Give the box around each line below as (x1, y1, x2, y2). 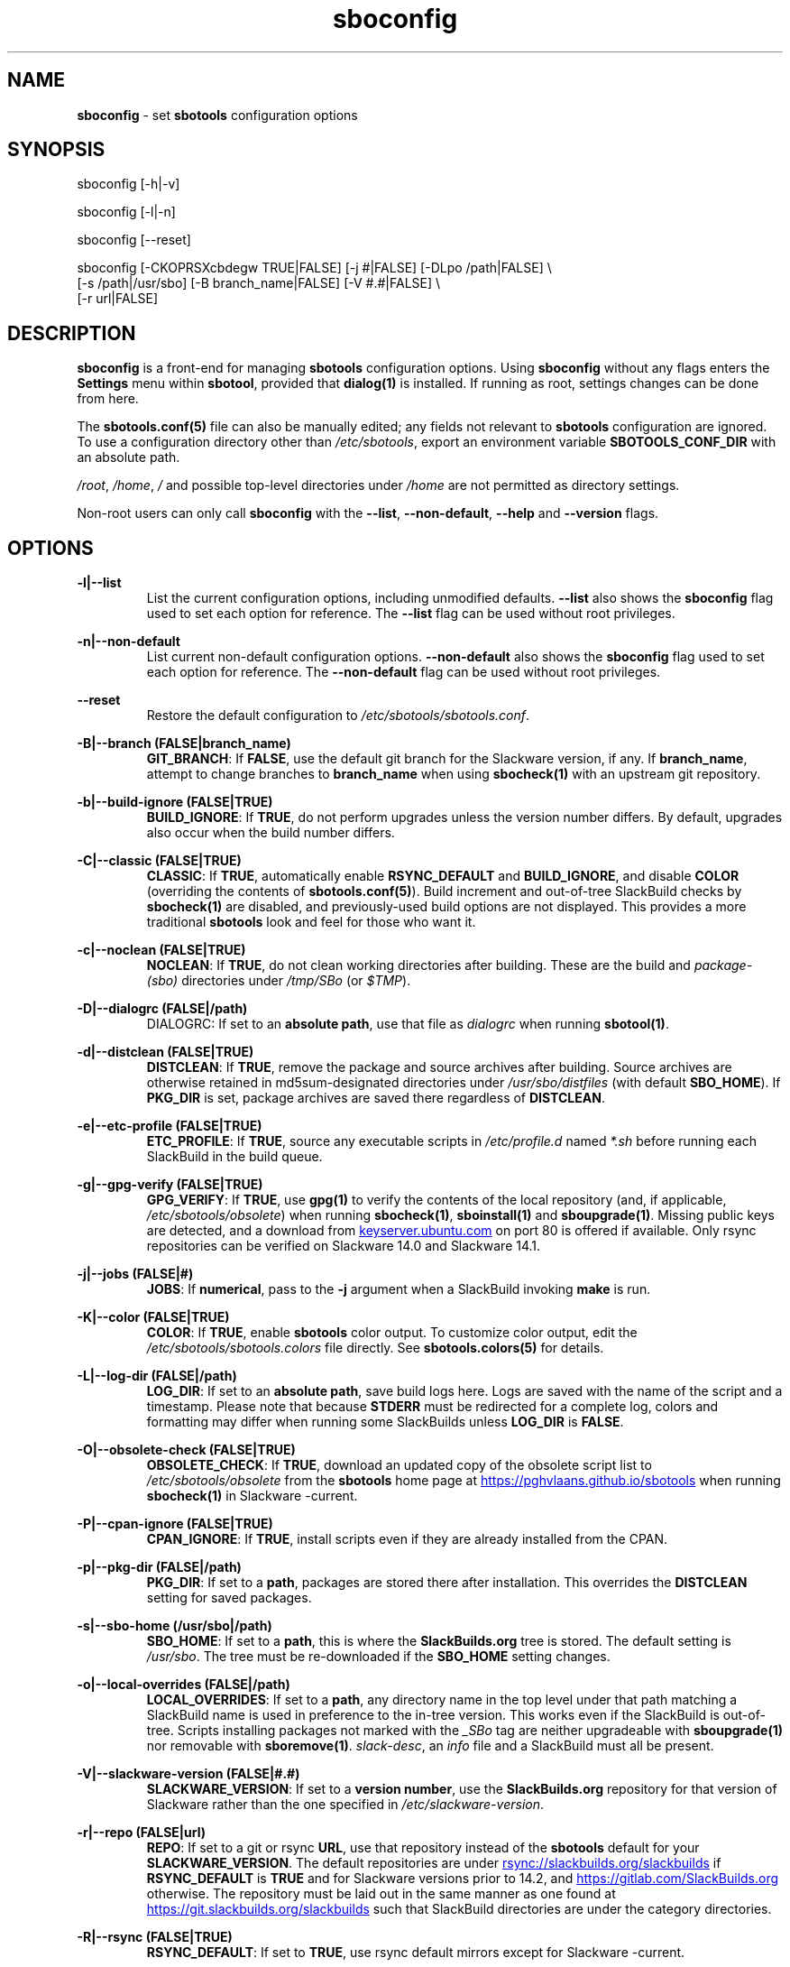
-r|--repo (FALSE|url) (77, 1824, 207, 1841)
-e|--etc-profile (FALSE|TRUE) (77, 1118, 262, 1134)
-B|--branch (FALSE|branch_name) (77, 735, 291, 752)
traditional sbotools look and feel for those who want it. (146, 914, 476, 930)
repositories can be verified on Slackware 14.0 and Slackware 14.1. (146, 1238, 541, 1254)
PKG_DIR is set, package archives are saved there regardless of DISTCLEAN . (146, 1090, 605, 1106)
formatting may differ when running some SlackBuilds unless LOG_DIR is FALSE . (146, 1414, 624, 1430)
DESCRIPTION (7, 321, 136, 345)
